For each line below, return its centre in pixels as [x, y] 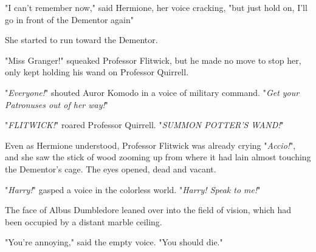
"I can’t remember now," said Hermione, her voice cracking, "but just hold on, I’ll [156, 7]
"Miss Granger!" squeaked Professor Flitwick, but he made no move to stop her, [153, 60]
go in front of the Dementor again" [70, 19]
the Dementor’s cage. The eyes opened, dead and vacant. [111, 169]
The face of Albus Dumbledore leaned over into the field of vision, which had [148, 210]
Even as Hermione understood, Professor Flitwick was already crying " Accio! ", [150, 145]
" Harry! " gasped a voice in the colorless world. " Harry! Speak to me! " [133, 189]
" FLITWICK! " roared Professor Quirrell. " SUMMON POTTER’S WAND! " [144, 125]
